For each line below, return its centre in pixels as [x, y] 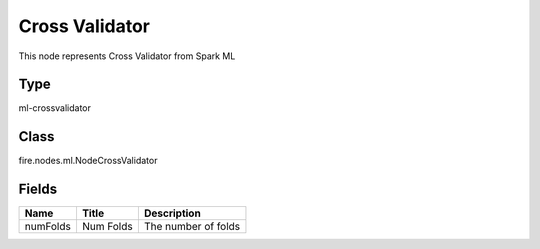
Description [172, 213]
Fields [38, 189]
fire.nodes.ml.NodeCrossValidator [88, 161]
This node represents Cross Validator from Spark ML [127, 56]
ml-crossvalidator [55, 108]
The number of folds [192, 227]
